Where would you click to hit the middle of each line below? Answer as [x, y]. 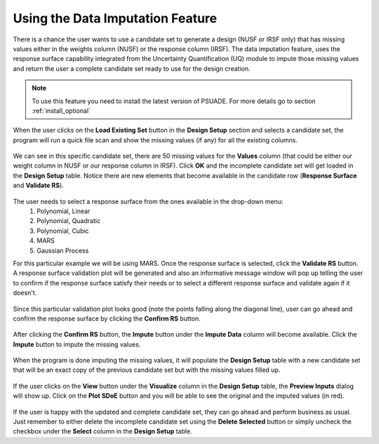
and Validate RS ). [39, 185]
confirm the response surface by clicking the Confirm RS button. [107, 318]
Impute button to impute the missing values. [77, 344]
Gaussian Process [63, 250]
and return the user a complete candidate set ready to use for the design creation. [132, 68]
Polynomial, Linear [64, 211]
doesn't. [25, 293]
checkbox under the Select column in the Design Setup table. [102, 431]
